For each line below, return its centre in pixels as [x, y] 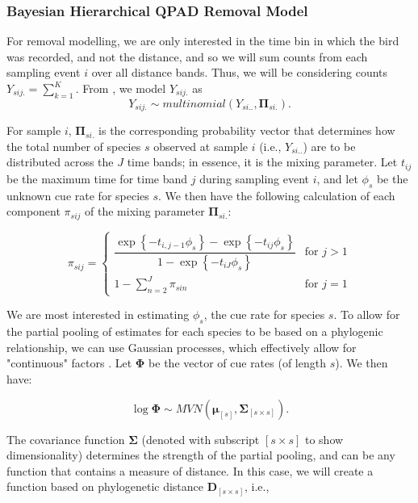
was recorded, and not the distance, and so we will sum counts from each [187, 56]
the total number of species [74, 146]
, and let [337, 178]
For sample [34, 130]
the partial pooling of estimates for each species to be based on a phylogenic [195, 331]
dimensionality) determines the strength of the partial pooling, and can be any [201, 455]
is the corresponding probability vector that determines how [247, 130]
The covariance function [66, 439]
